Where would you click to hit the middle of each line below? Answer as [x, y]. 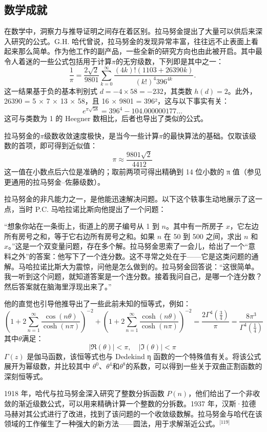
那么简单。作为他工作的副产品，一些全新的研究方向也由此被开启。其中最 [140, 51]
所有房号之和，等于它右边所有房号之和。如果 [79, 236]
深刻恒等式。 [26, 376]
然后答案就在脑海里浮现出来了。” [58, 286]
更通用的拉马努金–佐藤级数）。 [54, 181]
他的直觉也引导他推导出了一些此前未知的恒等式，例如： [97, 303]
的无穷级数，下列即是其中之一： [169, 61]
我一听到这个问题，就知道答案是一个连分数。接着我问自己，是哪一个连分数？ [133, 276]
